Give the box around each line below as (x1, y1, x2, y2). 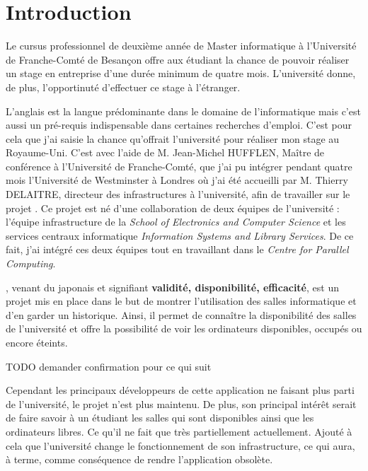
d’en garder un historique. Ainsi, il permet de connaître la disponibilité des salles (6, 307, 357, 322)
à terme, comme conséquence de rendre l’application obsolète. (6, 452, 273, 467)
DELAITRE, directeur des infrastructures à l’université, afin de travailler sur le (6, 187, 350, 202)
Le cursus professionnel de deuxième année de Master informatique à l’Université (6, 38, 357, 53)
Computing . (6, 256, 56, 271)
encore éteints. (6, 335, 68, 349)
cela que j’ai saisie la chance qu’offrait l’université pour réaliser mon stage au (6, 131, 340, 146)
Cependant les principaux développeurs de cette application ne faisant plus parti (6, 383, 355, 397)
